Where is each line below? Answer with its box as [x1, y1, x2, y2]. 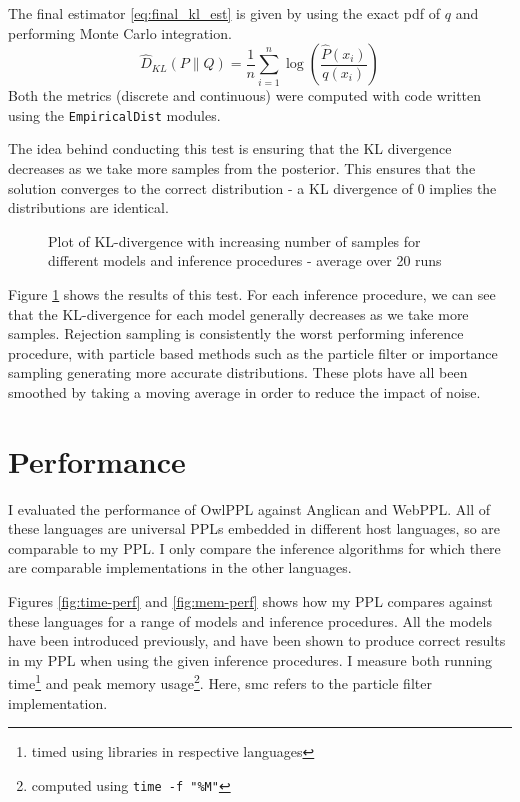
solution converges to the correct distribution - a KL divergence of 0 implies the [8, 177, 497, 198]
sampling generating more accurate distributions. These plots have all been [8, 362, 468, 383]
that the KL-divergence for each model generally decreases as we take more [8, 303, 469, 324]
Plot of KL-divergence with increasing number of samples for [48, 230, 421, 251]
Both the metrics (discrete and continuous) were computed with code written [8, 85, 482, 106]
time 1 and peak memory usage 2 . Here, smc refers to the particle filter [8, 670, 432, 694]
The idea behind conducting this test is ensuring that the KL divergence [8, 138, 452, 159]
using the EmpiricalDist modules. [8, 104, 221, 125]
